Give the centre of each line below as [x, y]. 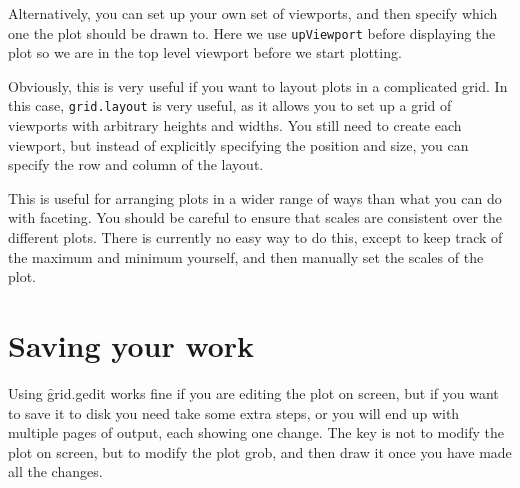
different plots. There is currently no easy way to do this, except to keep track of [255, 237]
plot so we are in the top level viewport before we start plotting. [205, 52]
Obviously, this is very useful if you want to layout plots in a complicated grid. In [258, 85]
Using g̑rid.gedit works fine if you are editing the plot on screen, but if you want [253, 392]
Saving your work [131, 345]
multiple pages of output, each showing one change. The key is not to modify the [256, 432]
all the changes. [55, 471]
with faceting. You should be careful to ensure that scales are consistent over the [255, 217]
